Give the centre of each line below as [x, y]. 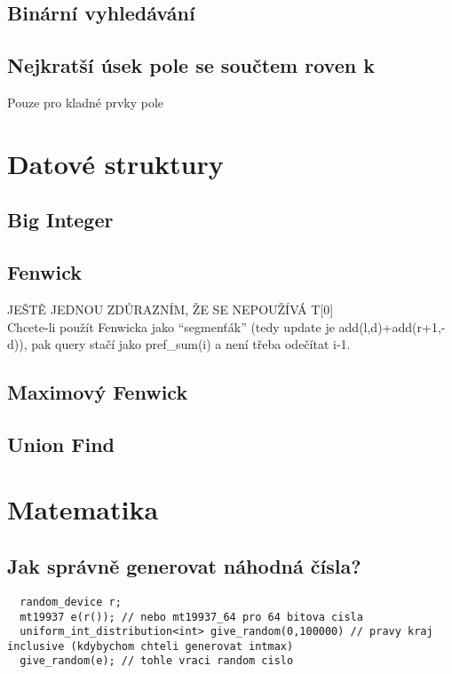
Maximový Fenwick [98, 392]
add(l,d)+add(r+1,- [392, 326]
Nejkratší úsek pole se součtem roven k [191, 65]
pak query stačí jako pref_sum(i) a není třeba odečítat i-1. [191, 344]
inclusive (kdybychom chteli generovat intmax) [151, 646]
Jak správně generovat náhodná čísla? [184, 566]
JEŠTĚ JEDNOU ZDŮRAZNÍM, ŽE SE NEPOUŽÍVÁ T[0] [170, 309]
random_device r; [71, 602]
